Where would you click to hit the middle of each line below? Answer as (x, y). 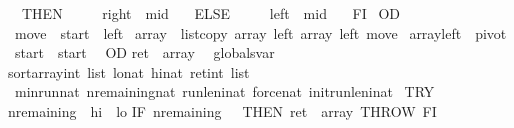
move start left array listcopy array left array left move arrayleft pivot (260, 32)
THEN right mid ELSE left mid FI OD (211, 13)
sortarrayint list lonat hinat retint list (129, 71)
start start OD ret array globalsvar (144, 52)
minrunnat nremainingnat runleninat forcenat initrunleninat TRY (224, 91)
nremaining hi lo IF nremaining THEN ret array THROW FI (222, 110)
